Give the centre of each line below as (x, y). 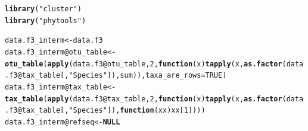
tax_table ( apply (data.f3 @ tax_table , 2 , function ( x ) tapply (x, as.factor (144, 99)
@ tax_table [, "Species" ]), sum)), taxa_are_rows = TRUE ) (122, 76)
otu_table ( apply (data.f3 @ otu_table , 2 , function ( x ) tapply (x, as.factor (144, 64)
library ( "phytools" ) (46, 20)
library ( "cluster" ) (43, 9)
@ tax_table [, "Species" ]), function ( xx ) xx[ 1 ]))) (111, 111)
